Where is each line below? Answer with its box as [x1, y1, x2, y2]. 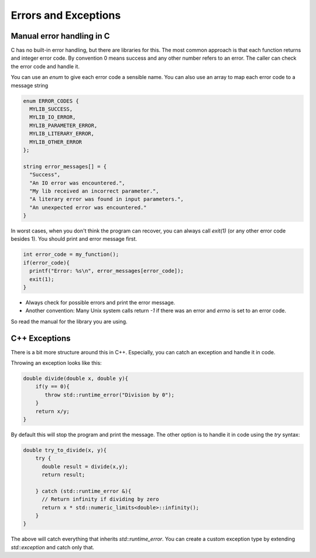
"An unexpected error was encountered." [29, 204, 147, 211]
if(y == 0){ [35, 384, 70, 390]
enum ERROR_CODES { [23, 97, 79, 104]
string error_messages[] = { [23, 163, 107, 170]
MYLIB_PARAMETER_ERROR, [29, 122, 98, 129]
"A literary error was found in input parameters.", [29, 196, 184, 203]
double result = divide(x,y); [42, 463, 129, 470]
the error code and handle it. [11, 63, 80, 70]
